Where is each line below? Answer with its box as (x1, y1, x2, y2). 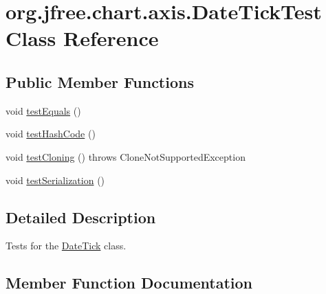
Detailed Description (6, 206, 156, 227)
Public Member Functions (6, 71, 194, 92)
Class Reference (6, 24, 159, 52)
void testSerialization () (6, 172, 105, 187)
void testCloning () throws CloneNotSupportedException (6, 149, 246, 163)
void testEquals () (6, 103, 81, 117)
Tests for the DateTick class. (6, 238, 127, 253)
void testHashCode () (6, 126, 96, 141)
